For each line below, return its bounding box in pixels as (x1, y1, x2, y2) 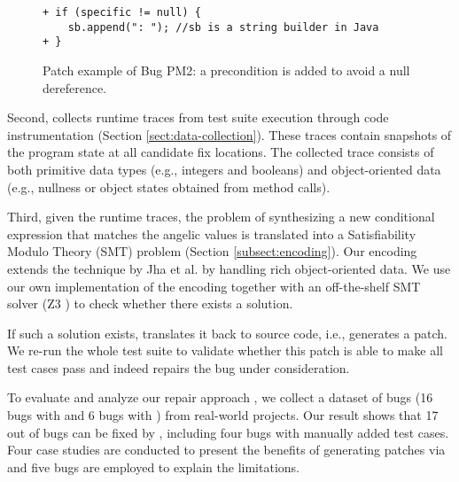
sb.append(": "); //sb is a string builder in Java (67, 20, 379, 34)
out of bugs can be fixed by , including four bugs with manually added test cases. (7, 423, 449, 441)
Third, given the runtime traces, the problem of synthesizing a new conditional (7, 207, 435, 226)
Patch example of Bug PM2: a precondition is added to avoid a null (43, 60, 410, 79)
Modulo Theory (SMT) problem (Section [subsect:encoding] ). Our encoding (7, 242, 417, 260)
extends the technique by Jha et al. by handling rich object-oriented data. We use (7, 259, 451, 277)
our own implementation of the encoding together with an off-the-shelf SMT (7, 276, 421, 295)
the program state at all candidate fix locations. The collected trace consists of (7, 143, 434, 161)
